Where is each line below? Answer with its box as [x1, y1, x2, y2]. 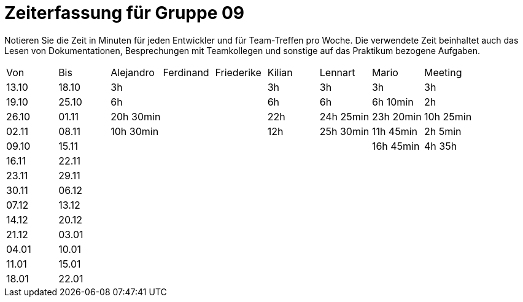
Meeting [424, 66, 462, 79]
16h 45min [371, 139, 420, 152]
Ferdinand [163, 66, 209, 79]
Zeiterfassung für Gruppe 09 [4, 2, 245, 23]
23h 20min [371, 110, 422, 123]
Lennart [319, 66, 355, 79]
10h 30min [110, 125, 159, 137]
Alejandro [110, 66, 155, 79]
